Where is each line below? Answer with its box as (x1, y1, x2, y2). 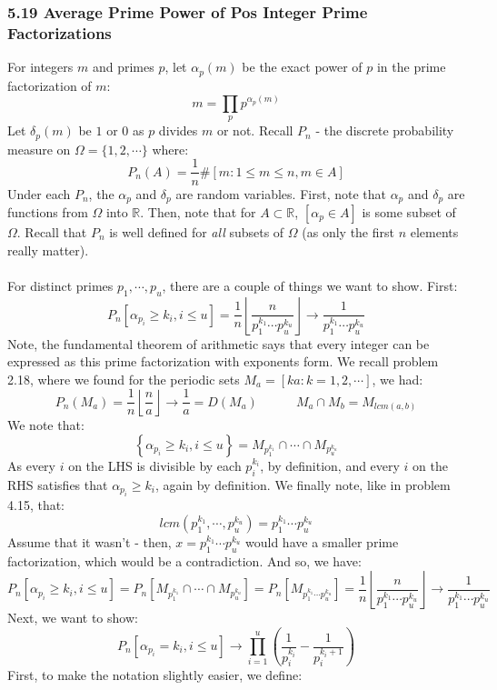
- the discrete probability (315, 121, 454, 140)
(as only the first (302, 222, 394, 241)
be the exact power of (242, 57, 363, 76)
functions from (7, 202, 88, 221)
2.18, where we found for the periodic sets (7, 369, 240, 388)
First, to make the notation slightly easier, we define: (7, 665, 303, 685)
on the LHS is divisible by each (68, 455, 242, 475)
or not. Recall (216, 121, 293, 140)
